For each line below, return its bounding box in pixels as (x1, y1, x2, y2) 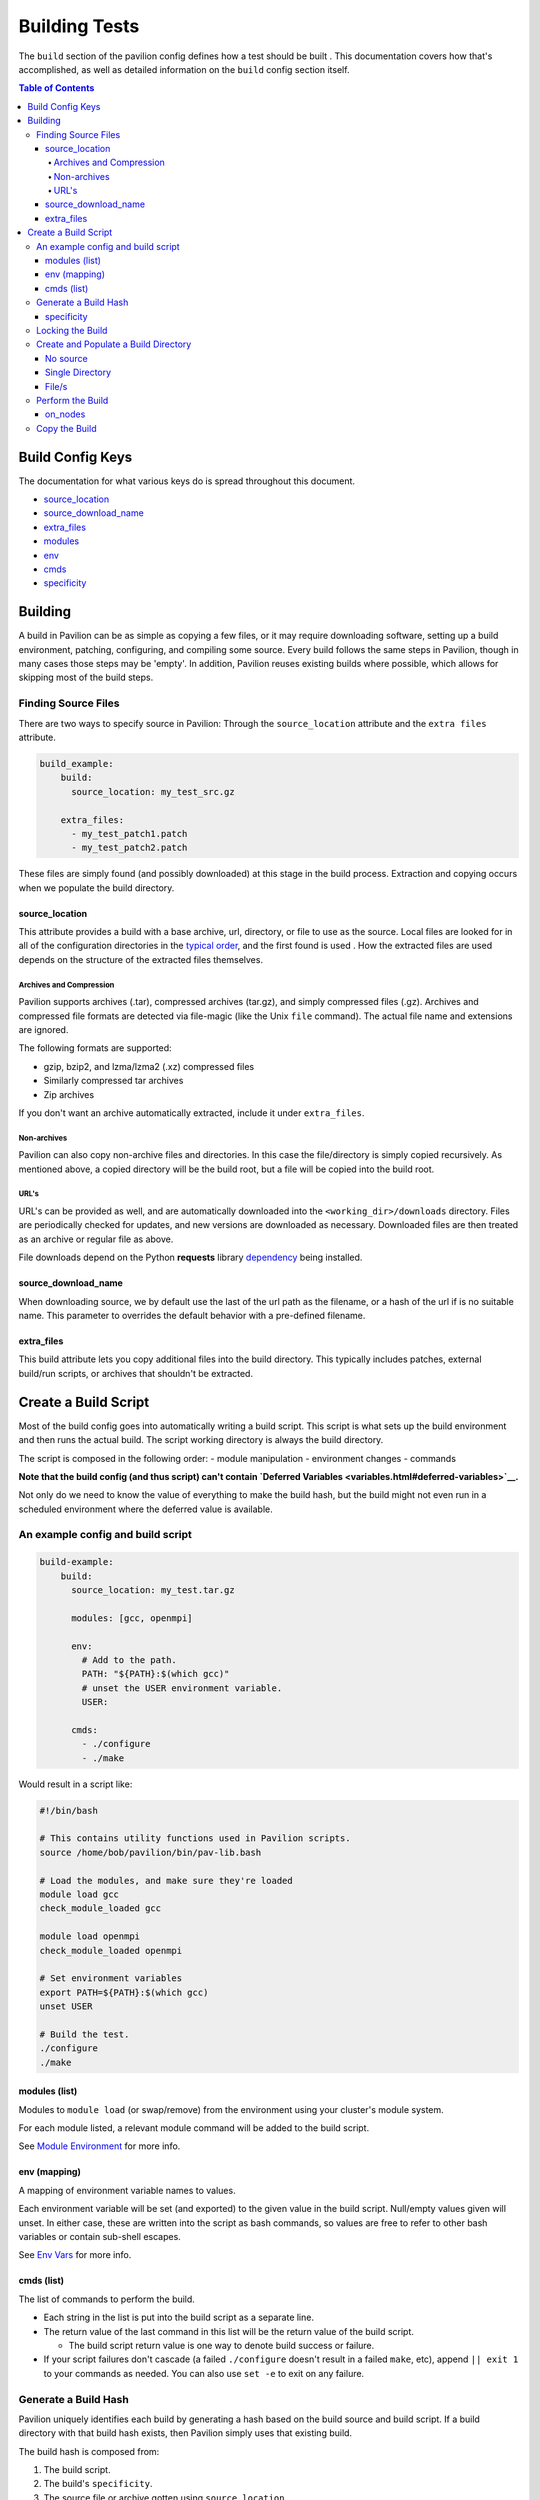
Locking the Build (36, 324, 108, 336)
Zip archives (43, 1088, 95, 1100)
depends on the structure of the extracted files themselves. (18, 953, 264, 965)
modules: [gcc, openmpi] (71, 1612, 194, 1624)
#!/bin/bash (39, 1805, 99, 1816)
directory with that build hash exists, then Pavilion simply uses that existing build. (18, 2427, 353, 2439)
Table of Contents (18, 82, 95, 94)
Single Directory (45, 366, 112, 379)
